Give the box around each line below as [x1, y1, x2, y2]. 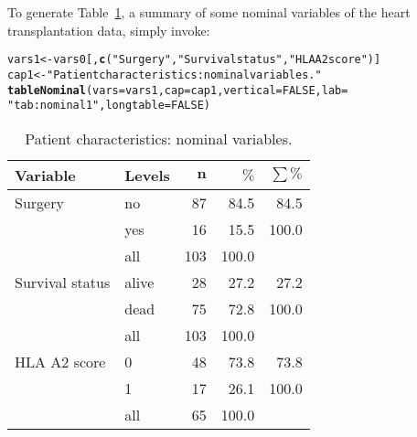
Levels [124, 164, 170, 186]
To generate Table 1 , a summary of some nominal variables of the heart [7, 3, 411, 21]
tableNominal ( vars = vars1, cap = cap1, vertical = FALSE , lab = [7, 83, 348, 97]
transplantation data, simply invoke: [7, 20, 210, 39]
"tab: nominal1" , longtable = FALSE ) [7, 99, 210, 112]
